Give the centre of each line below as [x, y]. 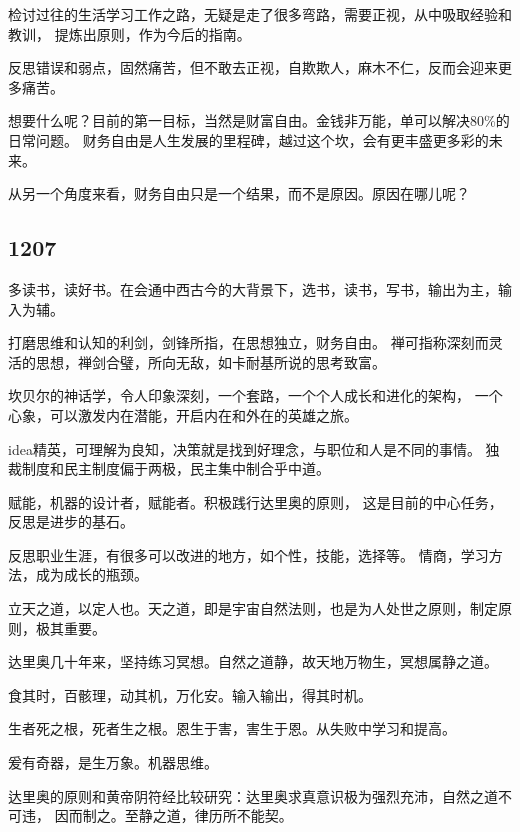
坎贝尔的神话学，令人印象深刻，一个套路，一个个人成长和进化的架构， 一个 [255, 395]
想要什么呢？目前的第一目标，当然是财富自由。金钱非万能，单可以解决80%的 [259, 120]
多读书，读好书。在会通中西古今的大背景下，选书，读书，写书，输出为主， [253, 288]
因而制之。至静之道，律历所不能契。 [173, 815]
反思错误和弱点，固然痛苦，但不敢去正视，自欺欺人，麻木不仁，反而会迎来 [253, 67]
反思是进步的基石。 [71, 521]
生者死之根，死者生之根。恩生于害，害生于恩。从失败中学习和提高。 [232, 728]
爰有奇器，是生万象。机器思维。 [113, 762]
